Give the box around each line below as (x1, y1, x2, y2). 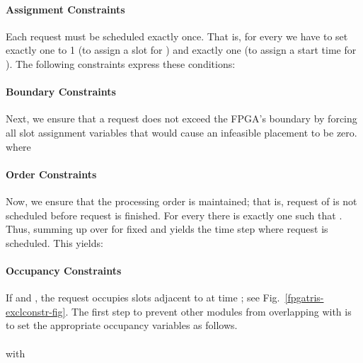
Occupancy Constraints (6, 263, 122, 277)
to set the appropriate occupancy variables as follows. (6, 318, 238, 333)
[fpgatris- (284, 290, 324, 305)
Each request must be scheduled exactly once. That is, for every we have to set (6, 28, 348, 43)
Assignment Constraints (6, 1, 125, 16)
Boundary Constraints (6, 84, 116, 99)
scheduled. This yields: (6, 235, 103, 250)
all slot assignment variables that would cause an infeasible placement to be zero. (6, 125, 357, 139)
